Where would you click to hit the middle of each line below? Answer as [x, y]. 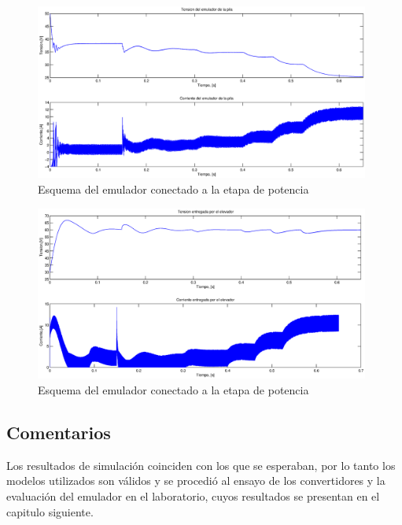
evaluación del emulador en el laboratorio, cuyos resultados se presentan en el [193, 495]
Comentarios [59, 432]
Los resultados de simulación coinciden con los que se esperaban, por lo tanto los [201, 465]
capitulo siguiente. [50, 511]
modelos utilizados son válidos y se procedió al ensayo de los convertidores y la [196, 481]
